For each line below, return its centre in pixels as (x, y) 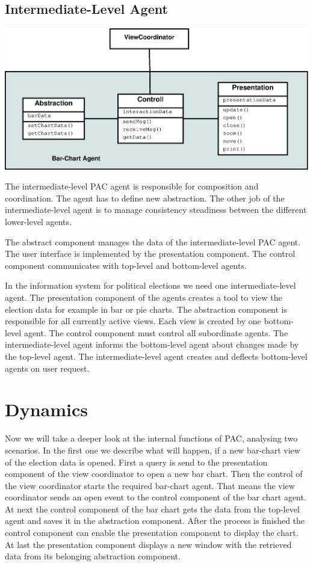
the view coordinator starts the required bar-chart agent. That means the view (150, 485)
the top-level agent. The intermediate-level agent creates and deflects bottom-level (156, 356)
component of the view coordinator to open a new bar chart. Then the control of (154, 474)
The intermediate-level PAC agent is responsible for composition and (132, 186)
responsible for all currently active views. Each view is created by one (133, 321)
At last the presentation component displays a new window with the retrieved (148, 544)
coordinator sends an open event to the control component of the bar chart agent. (156, 497)
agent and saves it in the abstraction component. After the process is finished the (155, 521)
